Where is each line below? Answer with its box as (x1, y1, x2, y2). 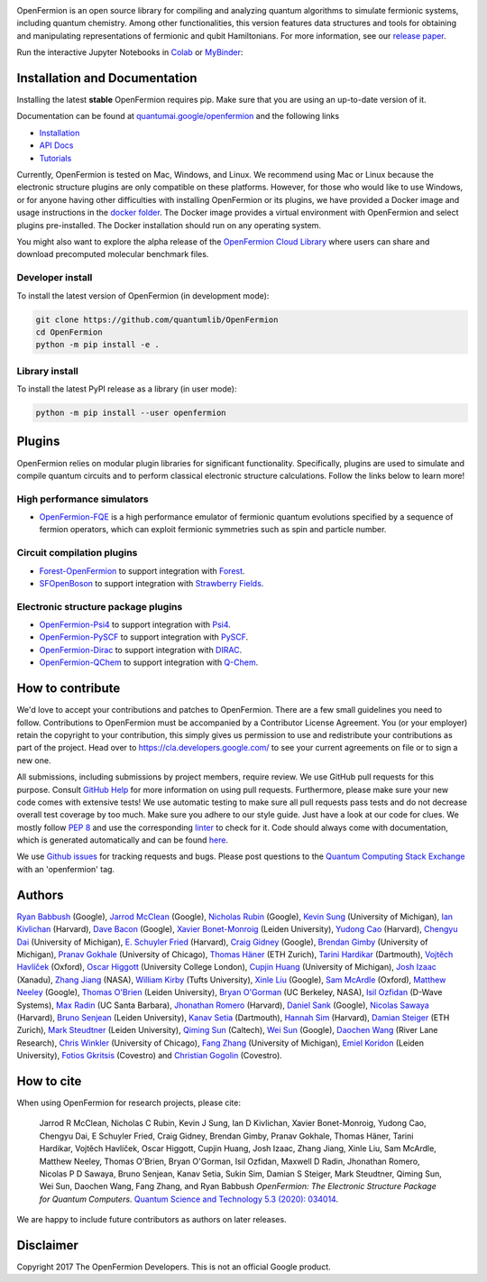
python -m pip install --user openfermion (35, 408, 226, 418)
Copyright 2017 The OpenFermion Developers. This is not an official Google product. (16, 1261, 331, 1272)
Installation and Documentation (16, 70, 198, 86)
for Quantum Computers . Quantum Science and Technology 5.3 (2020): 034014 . (39, 1194, 338, 1204)
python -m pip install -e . (35, 339, 160, 350)
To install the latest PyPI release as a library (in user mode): (16, 383, 237, 394)
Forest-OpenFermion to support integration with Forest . (39, 565, 245, 576)
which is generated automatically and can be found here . (16, 835, 229, 845)
